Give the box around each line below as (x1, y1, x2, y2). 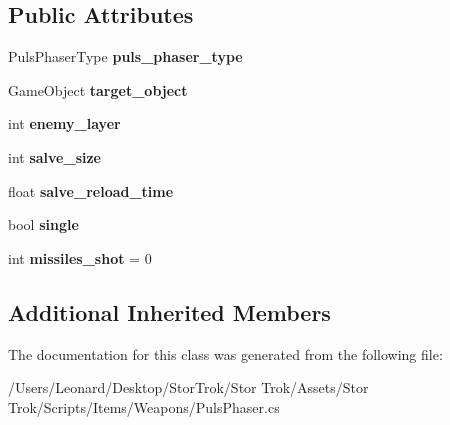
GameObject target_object (8, 79, 188, 100)
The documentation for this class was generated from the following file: (8, 343, 443, 364)
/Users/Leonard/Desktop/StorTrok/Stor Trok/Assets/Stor (8, 377, 369, 398)
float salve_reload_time (8, 180, 174, 201)
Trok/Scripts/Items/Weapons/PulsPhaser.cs (8, 396, 280, 417)
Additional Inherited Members (8, 296, 331, 327)
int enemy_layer (8, 113, 121, 134)
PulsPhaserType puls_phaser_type (8, 46, 243, 67)
